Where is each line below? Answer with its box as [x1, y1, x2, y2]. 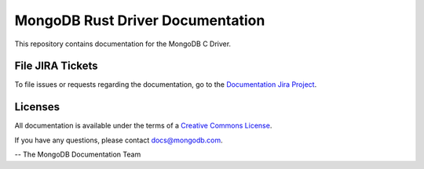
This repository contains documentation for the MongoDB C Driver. [14, 39, 232, 49]
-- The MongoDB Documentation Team [14, 149, 141, 160]
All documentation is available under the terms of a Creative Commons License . [14, 121, 272, 131]
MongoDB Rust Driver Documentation [14, 12, 265, 29]
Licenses [14, 100, 60, 113]
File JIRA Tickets [14, 59, 98, 73]
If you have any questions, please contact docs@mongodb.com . [14, 135, 223, 145]
